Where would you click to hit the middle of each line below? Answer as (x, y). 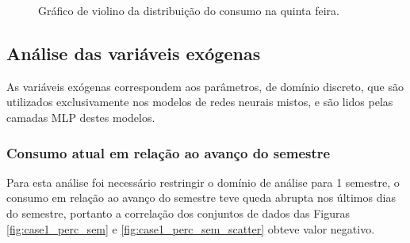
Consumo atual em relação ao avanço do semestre (169, 152)
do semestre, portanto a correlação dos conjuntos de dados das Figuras (178, 213)
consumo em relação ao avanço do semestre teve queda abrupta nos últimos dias (201, 197)
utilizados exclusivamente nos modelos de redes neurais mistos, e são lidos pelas (200, 102)
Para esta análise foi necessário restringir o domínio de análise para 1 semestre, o (203, 182)
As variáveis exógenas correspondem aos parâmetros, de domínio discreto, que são (205, 86)
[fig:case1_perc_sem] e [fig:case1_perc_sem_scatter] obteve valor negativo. (191, 228)
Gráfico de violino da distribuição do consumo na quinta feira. (189, 10)
